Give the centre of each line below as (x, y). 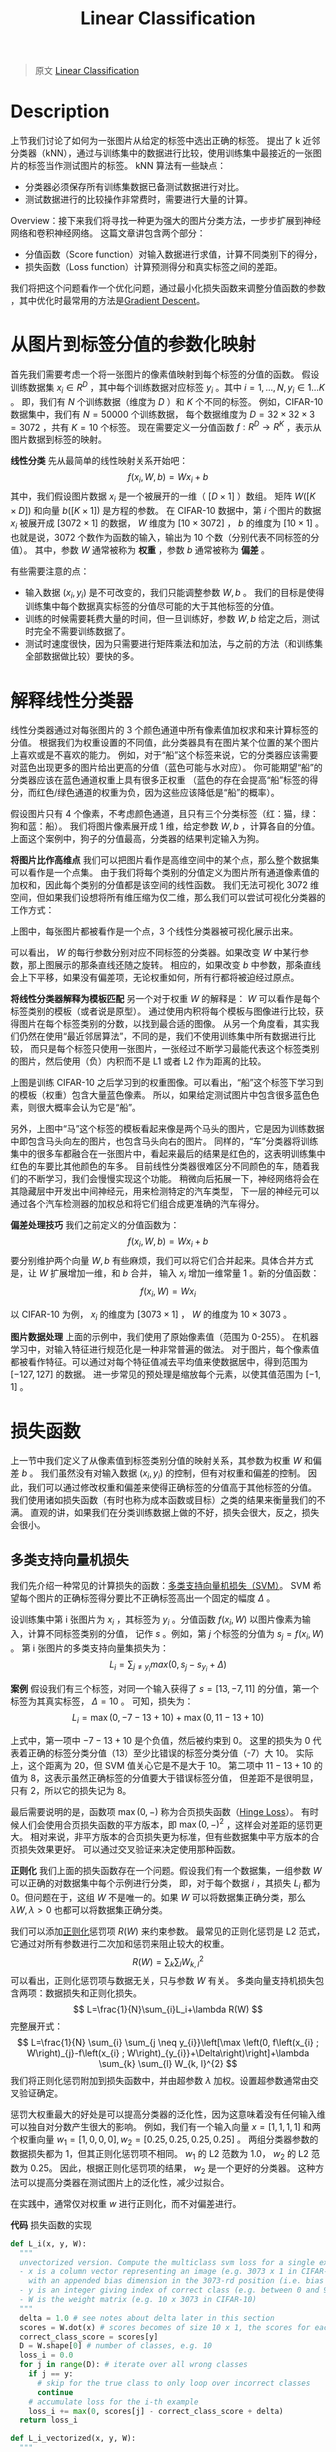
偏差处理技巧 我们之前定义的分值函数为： (95, 1225)
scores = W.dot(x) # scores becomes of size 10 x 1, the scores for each (176, 2327)
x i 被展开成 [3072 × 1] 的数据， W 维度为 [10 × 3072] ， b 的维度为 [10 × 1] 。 (167, 524)
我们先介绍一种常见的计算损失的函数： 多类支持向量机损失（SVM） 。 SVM (160, 1586)
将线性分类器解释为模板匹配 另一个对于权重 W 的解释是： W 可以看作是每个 (165, 999)
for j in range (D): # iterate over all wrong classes (133, 2365)
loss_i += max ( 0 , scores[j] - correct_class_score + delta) (156, 2411)
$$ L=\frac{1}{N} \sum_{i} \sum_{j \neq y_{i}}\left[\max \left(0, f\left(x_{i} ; (168, 2043)
